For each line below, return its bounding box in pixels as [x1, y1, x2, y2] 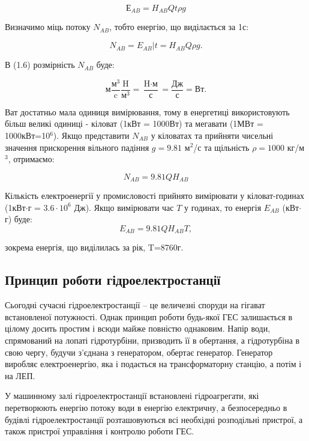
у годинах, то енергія [184, 201, 262, 213]
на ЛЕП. [5, 369, 35, 382]
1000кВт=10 [5, 129, 50, 141]
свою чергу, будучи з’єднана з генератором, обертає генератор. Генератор [5, 345, 273, 358]
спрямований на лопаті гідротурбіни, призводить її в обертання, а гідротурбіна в [5, 334, 300, 347]
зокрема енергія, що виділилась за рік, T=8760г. [5, 241, 184, 254]
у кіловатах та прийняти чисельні [151, 129, 274, 141]
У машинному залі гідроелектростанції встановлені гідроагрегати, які [5, 389, 259, 402]
